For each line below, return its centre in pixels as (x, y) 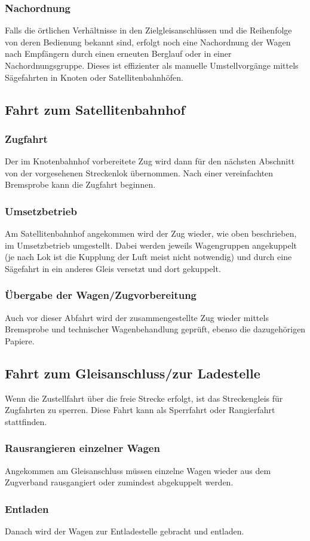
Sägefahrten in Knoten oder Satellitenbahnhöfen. (94, 77)
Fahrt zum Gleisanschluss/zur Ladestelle (133, 373)
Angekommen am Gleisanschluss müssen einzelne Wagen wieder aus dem (138, 470)
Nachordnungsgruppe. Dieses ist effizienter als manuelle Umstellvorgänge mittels (152, 65)
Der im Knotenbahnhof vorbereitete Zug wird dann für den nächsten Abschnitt (150, 161)
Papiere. (20, 340)
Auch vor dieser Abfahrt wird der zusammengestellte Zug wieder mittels (137, 317)
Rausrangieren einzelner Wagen (82, 448)
